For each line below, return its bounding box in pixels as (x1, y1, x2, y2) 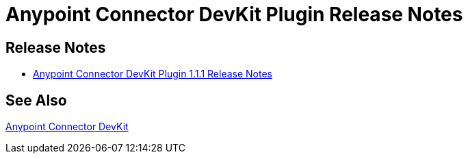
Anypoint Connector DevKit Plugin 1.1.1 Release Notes (33, 68, 272, 80)
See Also (5, 91, 67, 109)
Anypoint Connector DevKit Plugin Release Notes (5, 3, 463, 26)
